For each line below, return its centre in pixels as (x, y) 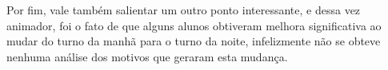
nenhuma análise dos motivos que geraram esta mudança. (147, 56)
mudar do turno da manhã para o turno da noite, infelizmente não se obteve (194, 41)
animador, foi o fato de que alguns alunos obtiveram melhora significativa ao (194, 25)
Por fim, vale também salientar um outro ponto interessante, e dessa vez (184, 10)
